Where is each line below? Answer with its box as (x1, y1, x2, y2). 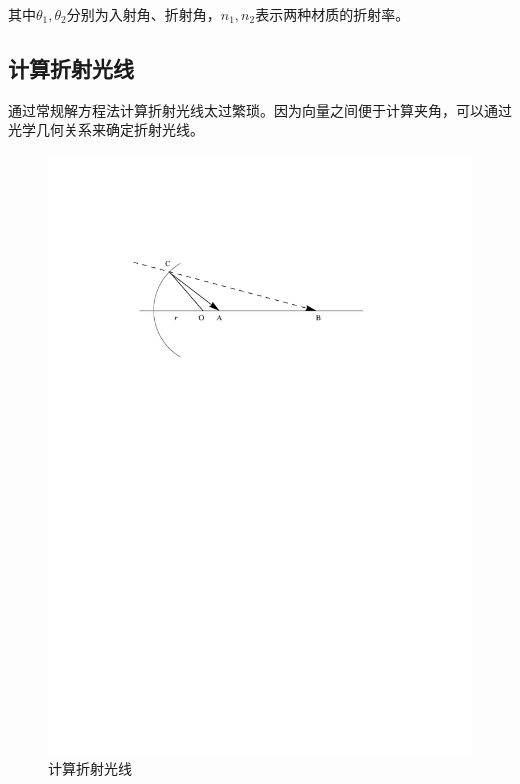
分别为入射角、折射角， (66, 4, 221, 24)
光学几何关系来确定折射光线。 (8, 119, 204, 140)
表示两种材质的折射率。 (255, 4, 410, 24)
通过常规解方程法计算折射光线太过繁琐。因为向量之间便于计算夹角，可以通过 (8, 99, 512, 120)
